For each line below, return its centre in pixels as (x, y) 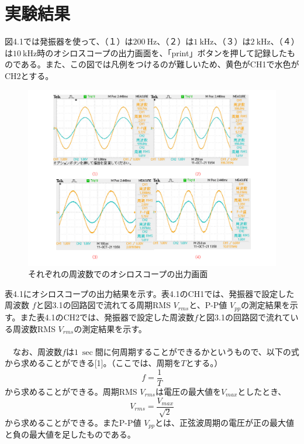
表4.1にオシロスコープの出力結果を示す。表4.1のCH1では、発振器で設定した (150, 293)
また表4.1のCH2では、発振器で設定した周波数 (107, 317)
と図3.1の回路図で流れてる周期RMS (103, 305)
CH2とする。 (29, 75)
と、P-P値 (208, 305)
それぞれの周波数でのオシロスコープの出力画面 (118, 274)
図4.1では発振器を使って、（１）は (69, 41)
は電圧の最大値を (188, 391)
